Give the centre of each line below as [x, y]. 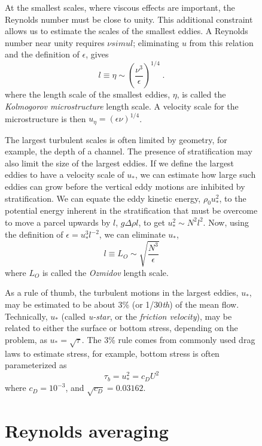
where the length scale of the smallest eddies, [88, 94]
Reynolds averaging [87, 431]
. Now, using [226, 222]
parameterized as [36, 365]
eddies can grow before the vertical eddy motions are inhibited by [125, 186]
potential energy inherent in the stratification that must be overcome [131, 210]
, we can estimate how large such [195, 175]
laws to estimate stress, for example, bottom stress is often [112, 353]
